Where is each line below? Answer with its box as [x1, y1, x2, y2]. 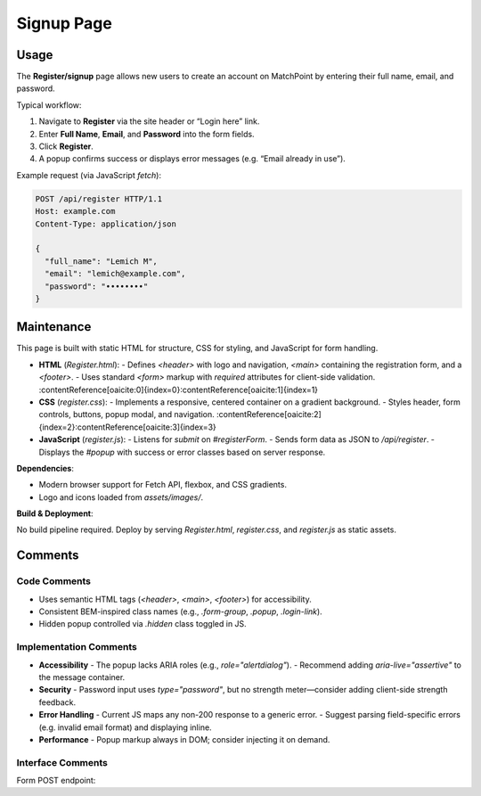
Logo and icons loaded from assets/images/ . [38, 491, 204, 503]
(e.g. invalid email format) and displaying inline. [38, 722, 213, 733]
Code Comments [16, 575, 92, 587]
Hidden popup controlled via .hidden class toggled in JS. [38, 619, 247, 629]
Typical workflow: [16, 99, 82, 111]
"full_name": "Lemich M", [45, 256, 158, 267]
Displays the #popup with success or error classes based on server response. [38, 447, 326, 457]
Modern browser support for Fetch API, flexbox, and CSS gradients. [38, 480, 287, 490]
